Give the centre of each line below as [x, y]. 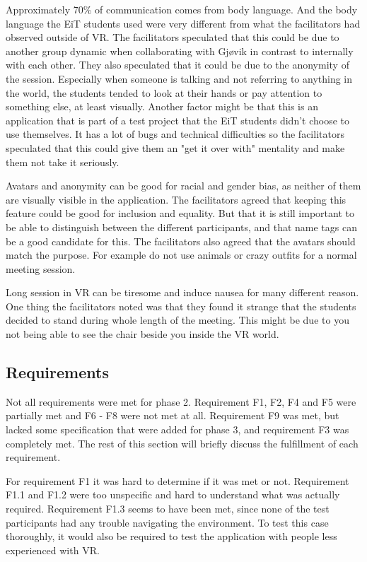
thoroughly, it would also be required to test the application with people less [171, 536]
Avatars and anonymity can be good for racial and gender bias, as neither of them [183, 186]
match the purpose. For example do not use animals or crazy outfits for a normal [181, 255]
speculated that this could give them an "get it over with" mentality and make [175, 147]
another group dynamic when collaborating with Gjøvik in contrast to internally [180, 51]
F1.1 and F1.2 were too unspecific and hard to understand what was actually [173, 494]
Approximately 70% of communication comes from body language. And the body [182, 9]
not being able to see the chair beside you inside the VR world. [142, 334]
